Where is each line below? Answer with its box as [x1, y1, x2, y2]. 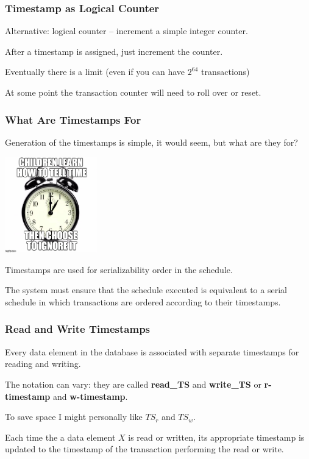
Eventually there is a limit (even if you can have [5, 65, 185, 78]
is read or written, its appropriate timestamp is [128, 430, 305, 443]
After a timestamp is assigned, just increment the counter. [5, 44, 223, 57]
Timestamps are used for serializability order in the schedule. [5, 263, 233, 276]
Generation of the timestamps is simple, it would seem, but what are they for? [5, 135, 298, 148]
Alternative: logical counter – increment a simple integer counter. [5, 24, 248, 37]
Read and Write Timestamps [5, 321, 151, 336]
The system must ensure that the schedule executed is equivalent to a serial [5, 283, 287, 296]
